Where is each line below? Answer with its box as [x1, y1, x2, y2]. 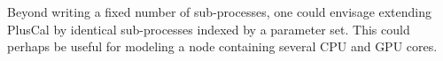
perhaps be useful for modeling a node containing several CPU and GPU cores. [7, 37, 438, 56]
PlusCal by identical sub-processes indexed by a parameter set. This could [7, 19, 410, 38]
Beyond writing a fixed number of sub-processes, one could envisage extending [7, 3, 432, 20]
